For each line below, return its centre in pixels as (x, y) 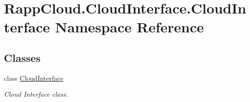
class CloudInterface (34, 78)
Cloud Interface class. (36, 94)
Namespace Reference (129, 27)
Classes (22, 57)
